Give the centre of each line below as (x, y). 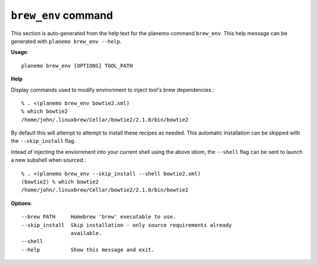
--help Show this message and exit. (88, 249)
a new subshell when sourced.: (48, 160)
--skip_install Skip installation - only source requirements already (127, 225)
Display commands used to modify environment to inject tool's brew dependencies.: (112, 90)
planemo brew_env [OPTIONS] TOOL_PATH (77, 66)
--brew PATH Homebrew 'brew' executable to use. (99, 217)
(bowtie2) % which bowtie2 (60, 182)
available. (86, 233)
